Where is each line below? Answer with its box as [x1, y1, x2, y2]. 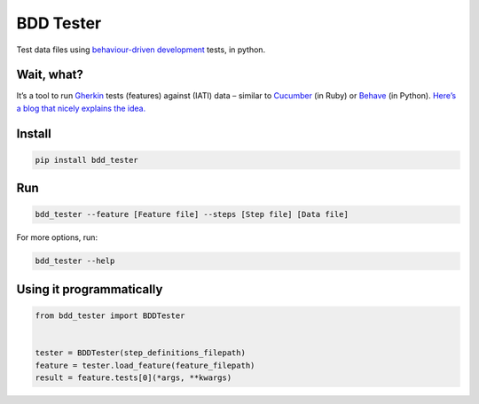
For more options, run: [16, 232, 98, 243]
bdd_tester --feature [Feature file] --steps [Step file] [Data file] [35, 209, 349, 220]
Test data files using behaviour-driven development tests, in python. [16, 44, 266, 55]
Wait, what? [16, 67, 84, 82]
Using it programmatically [16, 282, 163, 297]
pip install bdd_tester [35, 155, 139, 165]
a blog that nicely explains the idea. [16, 103, 146, 113]
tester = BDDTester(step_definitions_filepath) [35, 348, 246, 358]
